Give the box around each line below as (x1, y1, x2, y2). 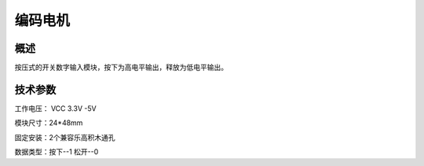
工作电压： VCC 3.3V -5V (14, 103, 97, 113)
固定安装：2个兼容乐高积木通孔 (14, 132, 115, 142)
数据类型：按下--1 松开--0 (14, 147, 99, 157)
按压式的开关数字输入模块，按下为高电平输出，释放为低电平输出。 (14, 63, 228, 72)
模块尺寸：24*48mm (14, 118, 83, 127)
